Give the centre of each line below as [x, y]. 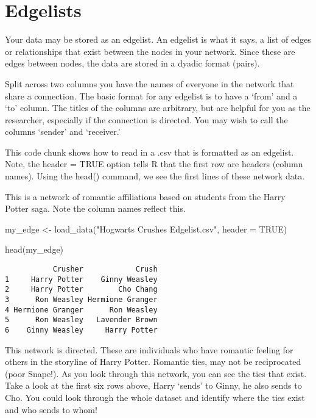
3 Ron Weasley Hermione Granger [81, 300]
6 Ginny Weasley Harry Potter [81, 330]
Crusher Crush [105, 269]
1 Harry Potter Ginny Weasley [81, 279]
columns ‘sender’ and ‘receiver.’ [63, 132]
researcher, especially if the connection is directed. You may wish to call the [146, 119]
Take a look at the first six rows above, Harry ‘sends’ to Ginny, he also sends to [153, 385]
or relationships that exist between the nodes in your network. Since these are [150, 51]
